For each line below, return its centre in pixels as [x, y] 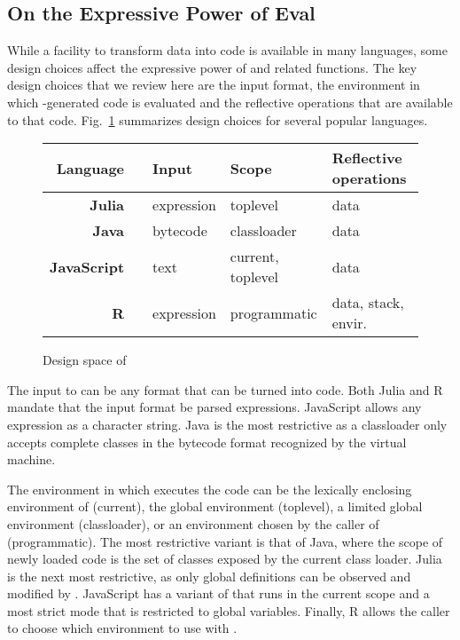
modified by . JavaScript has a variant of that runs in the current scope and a [218, 593]
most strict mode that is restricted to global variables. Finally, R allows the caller [229, 610]
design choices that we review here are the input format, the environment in [214, 85]
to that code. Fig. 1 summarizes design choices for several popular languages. [218, 119]
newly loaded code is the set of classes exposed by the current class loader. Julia [225, 559]
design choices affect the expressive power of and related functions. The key [212, 67]
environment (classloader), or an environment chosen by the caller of [193, 523]
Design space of [85, 360]
